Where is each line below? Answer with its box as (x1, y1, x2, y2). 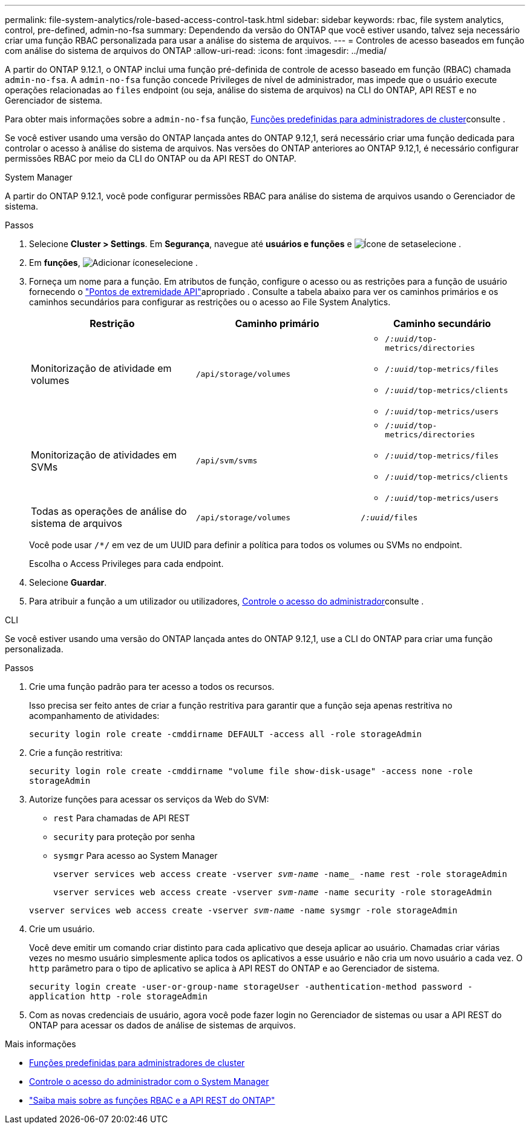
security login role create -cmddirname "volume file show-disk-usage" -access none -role (29, 766, 473, 776)
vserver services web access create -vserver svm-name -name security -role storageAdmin (53, 887, 492, 897)
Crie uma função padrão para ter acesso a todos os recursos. (29, 681, 275, 692)
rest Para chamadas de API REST (53, 813, 190, 823)
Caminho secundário (393, 317, 491, 329)
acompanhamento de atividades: (29, 710, 160, 721)
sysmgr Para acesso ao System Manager (53, 850, 218, 861)
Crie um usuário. (29, 924, 95, 934)
